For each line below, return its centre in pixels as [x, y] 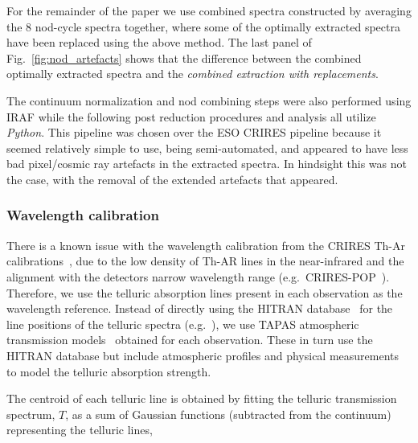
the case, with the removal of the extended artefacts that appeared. [172, 179]
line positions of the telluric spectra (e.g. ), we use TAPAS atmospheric [183, 324]
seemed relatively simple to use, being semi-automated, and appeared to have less [207, 148]
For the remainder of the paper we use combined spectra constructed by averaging [209, 10]
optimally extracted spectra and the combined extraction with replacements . [193, 74]
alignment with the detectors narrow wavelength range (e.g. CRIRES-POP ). [198, 276]
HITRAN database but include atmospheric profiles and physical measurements [203, 355]
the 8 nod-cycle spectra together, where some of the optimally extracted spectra [203, 26]
